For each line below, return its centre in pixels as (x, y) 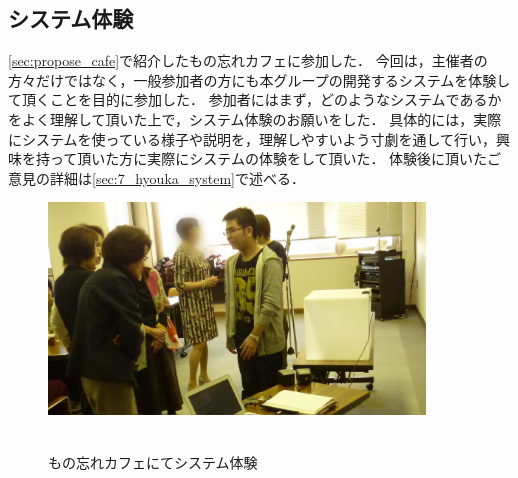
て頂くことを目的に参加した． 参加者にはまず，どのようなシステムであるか (255, 99)
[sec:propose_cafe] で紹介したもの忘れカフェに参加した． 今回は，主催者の (248, 60)
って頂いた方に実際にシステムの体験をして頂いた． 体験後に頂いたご (275, 158)
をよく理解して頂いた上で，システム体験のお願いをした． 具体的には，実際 (255, 118)
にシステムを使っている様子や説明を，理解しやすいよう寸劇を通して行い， (252, 138)
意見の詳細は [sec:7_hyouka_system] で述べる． (156, 177)
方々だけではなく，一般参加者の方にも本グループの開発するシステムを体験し (259, 79)
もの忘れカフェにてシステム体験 (153, 462)
